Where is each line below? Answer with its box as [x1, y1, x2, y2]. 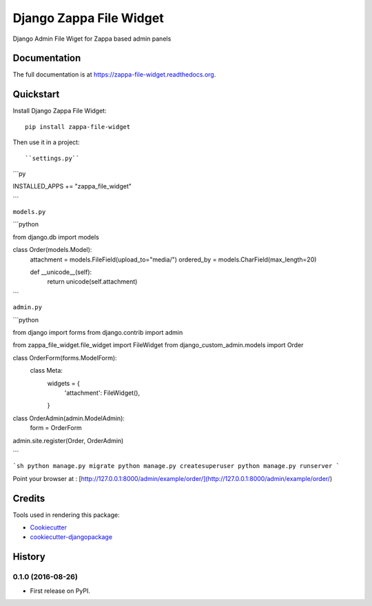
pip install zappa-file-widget [25, 123, 131, 130]
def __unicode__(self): [30, 268, 92, 276]
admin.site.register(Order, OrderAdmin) [12, 436, 124, 444]
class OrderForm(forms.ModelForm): [12, 353, 117, 362]
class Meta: [30, 366, 63, 375]
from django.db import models [12, 233, 99, 241]
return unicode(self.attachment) [47, 277, 138, 286]
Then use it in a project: [12, 138, 80, 146]
